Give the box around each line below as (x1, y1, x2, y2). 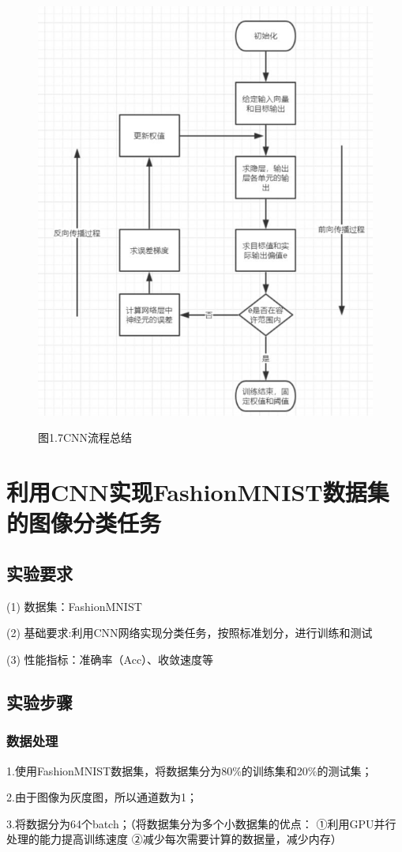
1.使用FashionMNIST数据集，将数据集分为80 (6, 762, 233, 778)
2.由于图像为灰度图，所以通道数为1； (6, 789, 197, 805)
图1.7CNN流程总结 (38, 429, 132, 446)
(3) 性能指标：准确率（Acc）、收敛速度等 (6, 651, 214, 668)
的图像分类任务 (6, 507, 162, 539)
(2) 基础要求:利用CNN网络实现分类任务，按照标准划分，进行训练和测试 (6, 624, 373, 641)
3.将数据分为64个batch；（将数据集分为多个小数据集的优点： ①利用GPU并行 (6, 815, 396, 831)
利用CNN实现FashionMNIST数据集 (6, 476, 389, 508)
